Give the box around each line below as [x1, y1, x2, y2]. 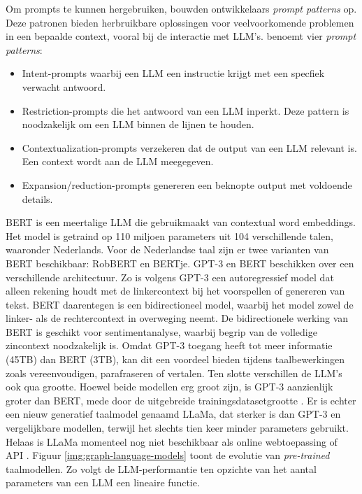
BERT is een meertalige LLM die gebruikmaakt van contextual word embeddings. [6, 215, 356, 230]
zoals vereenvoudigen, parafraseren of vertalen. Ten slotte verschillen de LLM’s [6, 365, 342, 380]
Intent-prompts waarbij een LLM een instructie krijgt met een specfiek [22, 66, 325, 80]
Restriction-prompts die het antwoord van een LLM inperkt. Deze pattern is [22, 103, 349, 118]
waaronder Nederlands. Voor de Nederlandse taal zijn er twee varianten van [6, 242, 329, 257]
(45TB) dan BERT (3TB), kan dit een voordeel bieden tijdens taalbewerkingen [6, 352, 345, 367]
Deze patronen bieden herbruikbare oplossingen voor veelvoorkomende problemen [6, 15, 354, 29]
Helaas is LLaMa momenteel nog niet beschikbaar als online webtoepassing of [6, 434, 338, 449]
